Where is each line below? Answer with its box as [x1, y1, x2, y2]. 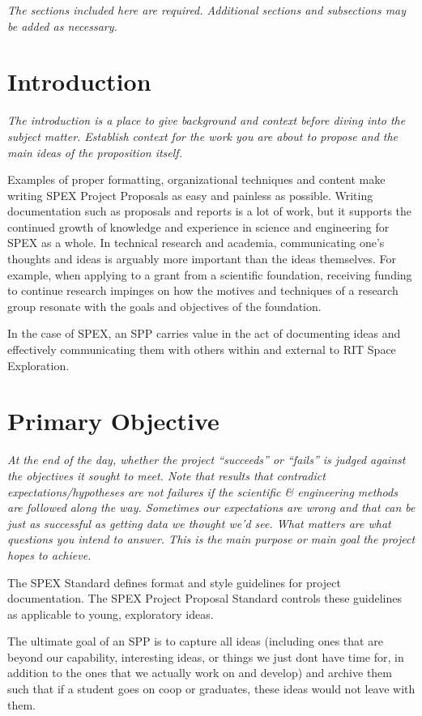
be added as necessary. [7, 17, 117, 34]
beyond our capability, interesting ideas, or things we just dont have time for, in [7, 648, 404, 665]
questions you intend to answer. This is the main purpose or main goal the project [7, 531, 416, 548]
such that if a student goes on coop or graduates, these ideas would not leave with [7, 680, 416, 697]
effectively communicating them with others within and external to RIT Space [7, 341, 396, 358]
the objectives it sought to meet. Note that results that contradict [7, 467, 326, 484]
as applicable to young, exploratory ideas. [7, 605, 214, 622]
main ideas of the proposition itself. [7, 143, 182, 160]
